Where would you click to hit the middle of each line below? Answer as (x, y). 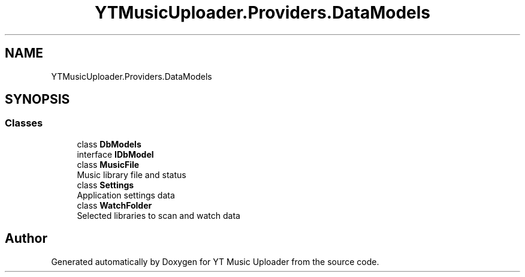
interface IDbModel (115, 154)
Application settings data (126, 195)
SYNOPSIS (37, 100)
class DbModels (109, 144)
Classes (24, 123)
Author (26, 239)
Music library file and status (132, 174)
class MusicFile (108, 164)
